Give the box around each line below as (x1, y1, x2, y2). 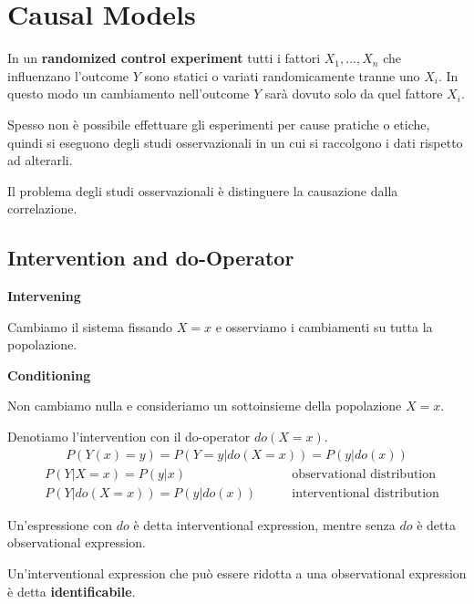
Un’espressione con (7, 515, 112, 534)
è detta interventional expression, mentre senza (133, 515, 396, 534)
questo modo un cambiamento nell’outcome (7, 84, 250, 103)
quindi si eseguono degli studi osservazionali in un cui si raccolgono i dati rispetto (7, 132, 463, 151)
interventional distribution (292, 486, 439, 500)
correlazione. (7, 199, 77, 218)
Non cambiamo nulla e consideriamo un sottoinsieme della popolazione (7, 396, 402, 415)
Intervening (7, 286, 81, 306)
